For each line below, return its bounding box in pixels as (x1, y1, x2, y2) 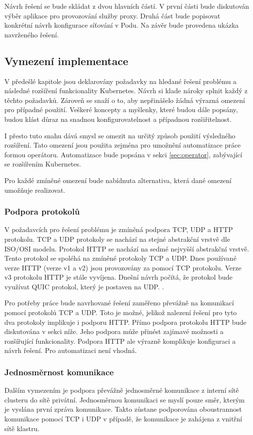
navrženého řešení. (4, 29, 59, 39)
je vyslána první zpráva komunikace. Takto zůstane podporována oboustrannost (4, 404, 242, 414)
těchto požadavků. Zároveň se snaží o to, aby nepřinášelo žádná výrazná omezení (4, 95, 245, 105)
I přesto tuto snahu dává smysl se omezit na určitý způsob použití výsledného (4, 130, 236, 140)
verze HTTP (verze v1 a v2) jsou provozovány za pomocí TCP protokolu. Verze (4, 262, 241, 272)
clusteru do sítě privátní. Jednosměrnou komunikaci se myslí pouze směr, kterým (4, 394, 245, 404)
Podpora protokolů (4, 205, 80, 217)
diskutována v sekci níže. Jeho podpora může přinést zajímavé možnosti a (4, 326, 224, 336)
